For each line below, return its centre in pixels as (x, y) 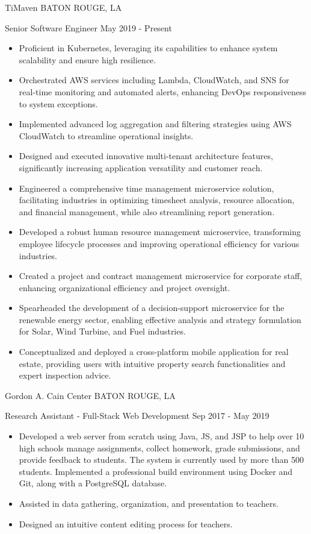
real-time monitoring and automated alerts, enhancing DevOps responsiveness (162, 91)
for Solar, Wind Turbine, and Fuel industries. (102, 331)
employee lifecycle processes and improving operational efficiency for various (159, 243)
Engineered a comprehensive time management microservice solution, (146, 188)
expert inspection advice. (65, 375)
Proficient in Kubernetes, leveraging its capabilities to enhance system (148, 48)
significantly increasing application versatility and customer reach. (141, 167)
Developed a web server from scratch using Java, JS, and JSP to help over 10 (162, 436)
